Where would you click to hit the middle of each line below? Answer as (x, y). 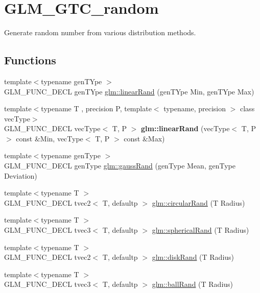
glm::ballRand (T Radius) (193, 284)
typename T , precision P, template (96, 108)
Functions (30, 60)
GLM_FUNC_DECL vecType (52, 128)
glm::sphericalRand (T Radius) (200, 230)
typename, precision (195, 108)
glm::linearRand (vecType (185, 128)
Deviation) (21, 175)
